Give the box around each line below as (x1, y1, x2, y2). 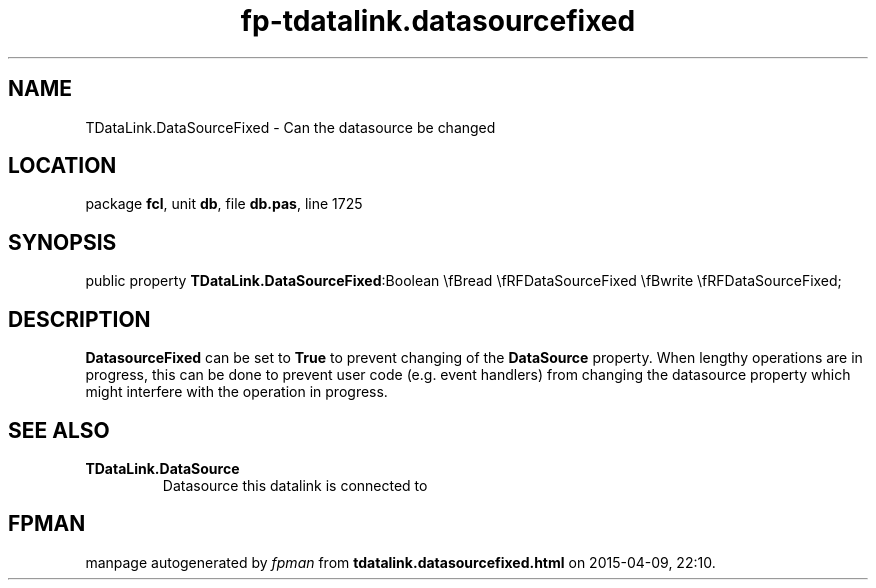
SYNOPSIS (8, 229, 117, 255)
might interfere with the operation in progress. (85, 383, 388, 401)
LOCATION (8, 153, 117, 179)
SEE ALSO (8, 417, 110, 443)
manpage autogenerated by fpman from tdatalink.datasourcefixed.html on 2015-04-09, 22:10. (85, 553, 716, 571)
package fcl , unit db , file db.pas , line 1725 (85, 195, 363, 213)
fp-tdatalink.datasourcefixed (240, 4, 636, 38)
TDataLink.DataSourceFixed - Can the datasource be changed (85, 118, 496, 136)
